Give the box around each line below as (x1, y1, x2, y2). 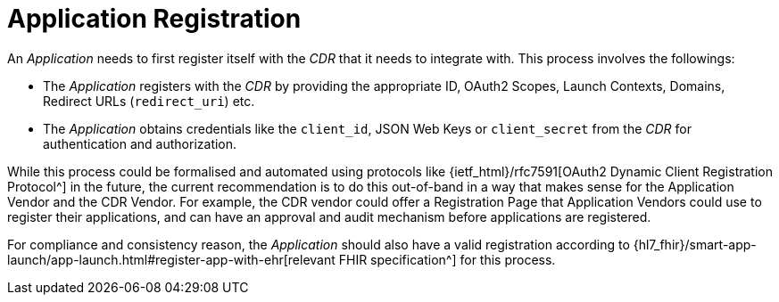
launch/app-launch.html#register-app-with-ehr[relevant (7, 251, 336, 267)
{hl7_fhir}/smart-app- (633, 236, 757, 252)
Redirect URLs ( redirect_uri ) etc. (43, 93, 255, 109)
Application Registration (7, 4, 302, 34)
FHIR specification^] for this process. (338, 251, 556, 267)
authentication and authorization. (43, 135, 237, 151)
